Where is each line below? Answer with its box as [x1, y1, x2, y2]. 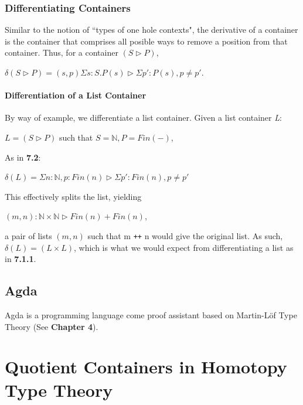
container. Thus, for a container [5, 46, 118, 59]
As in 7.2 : [5, 151, 41, 163]
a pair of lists [5, 229, 52, 241]
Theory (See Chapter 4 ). [5, 320, 98, 332]
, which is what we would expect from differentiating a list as [74, 241, 294, 253]
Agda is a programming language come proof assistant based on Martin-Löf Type [5, 309, 297, 321]
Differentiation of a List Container [5, 89, 147, 101]
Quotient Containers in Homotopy [5, 355, 287, 379]
